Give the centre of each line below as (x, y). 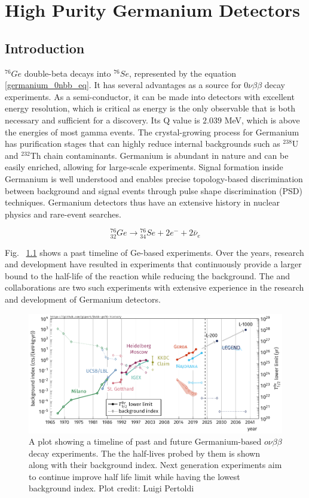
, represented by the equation (182, 73)
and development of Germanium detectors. (83, 299)
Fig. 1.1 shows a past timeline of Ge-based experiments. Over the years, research (154, 252)
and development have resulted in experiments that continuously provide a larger (153, 264)
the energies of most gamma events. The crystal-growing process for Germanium (152, 132)
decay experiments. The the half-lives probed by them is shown (144, 453)
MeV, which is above (262, 120)
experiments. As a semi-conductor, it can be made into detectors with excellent (150, 96)
